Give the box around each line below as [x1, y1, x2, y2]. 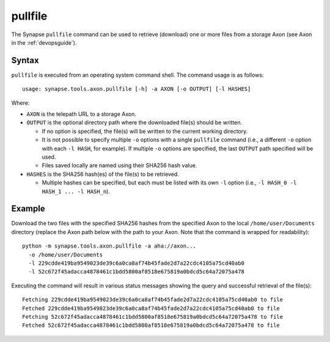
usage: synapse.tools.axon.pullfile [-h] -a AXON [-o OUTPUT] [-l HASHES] [22, 86, 251, 93]
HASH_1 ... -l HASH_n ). [42, 188, 110, 195]
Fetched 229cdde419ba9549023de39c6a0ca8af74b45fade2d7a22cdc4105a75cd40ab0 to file [22, 305, 280, 312]
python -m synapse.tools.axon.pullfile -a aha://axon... [22, 243, 197, 249]
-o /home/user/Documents [28, 251, 103, 258]
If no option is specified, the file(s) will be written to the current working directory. [42, 127, 248, 135]
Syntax [11, 55, 39, 66]
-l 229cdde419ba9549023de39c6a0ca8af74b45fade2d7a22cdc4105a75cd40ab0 [28, 260, 244, 267]
